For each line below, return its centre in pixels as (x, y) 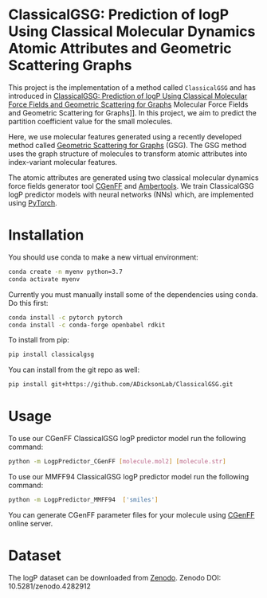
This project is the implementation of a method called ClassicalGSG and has (132, 87)
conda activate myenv (44, 279)
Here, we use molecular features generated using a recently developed (125, 136)
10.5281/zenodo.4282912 (50, 586)
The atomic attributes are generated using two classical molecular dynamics (133, 178)
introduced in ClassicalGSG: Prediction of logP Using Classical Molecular (128, 96)
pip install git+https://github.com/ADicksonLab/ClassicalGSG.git (121, 385)
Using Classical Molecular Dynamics (132, 31)
